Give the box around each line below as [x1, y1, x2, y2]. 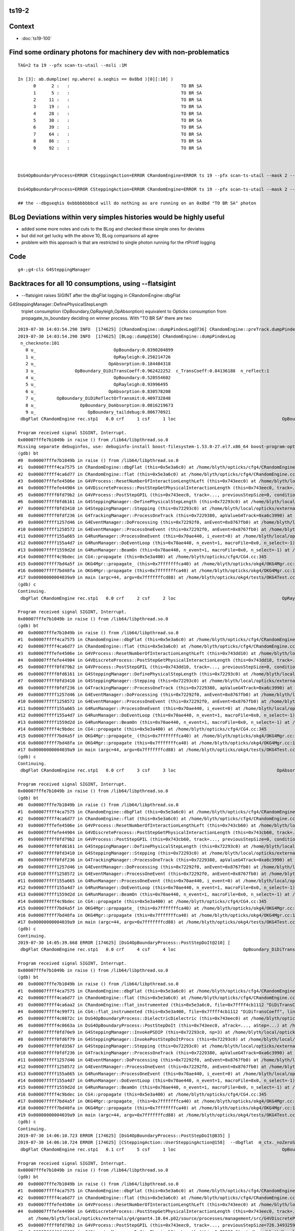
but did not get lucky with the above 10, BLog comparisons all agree [21, 233, 159, 239]
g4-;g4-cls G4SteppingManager [18, 266, 91, 272]
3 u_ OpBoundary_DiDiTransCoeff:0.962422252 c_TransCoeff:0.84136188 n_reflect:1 [25, 368, 269, 374]
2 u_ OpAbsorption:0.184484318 [25, 361, 171, 367]
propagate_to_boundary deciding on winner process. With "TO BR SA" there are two [21, 315, 192, 321]
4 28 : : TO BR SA [33, 111, 202, 116]
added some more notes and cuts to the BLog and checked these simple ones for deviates [21, 226, 205, 231]
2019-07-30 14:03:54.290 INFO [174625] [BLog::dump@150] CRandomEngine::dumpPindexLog [18, 333, 236, 339]
